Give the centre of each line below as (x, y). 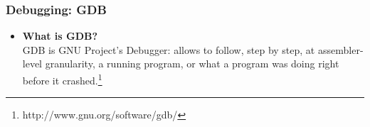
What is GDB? (60, 36)
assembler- (340, 49)
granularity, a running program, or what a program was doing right (192, 63)
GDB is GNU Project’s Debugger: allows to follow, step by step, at (169, 49)
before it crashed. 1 (62, 79)
